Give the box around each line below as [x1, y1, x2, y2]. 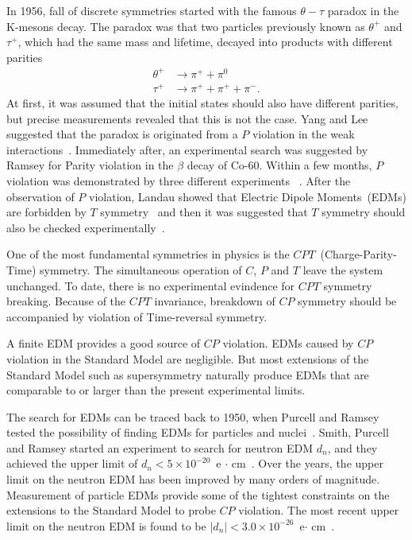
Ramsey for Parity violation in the [6, 157, 174, 173]
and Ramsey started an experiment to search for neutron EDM [6, 439, 314, 456]
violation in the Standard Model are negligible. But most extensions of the [6, 350, 369, 367]
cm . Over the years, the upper [231, 455, 383, 472]
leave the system [302, 261, 383, 278]
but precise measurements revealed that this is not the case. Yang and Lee [6, 110, 368, 126]
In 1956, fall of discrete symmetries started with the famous [6, 2, 297, 18]
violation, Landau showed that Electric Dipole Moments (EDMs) [89, 188, 406, 204]
